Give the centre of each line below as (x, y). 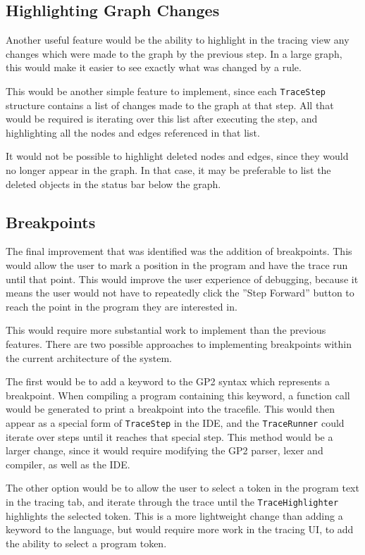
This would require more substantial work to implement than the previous (166, 330)
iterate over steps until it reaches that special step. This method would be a (169, 436)
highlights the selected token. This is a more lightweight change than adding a (174, 515)
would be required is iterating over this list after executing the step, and (162, 119)
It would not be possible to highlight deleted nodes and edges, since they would (177, 156)
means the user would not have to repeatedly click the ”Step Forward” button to (180, 293)
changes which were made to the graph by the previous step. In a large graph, (174, 53)
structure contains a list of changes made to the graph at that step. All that (170, 105)
